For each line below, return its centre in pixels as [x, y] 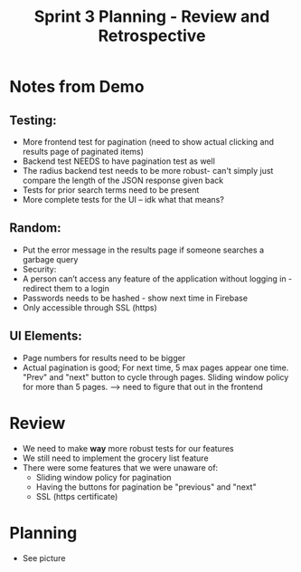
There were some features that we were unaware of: [120, 467]
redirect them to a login [66, 288]
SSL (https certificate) [77, 496]
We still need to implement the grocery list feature [116, 458]
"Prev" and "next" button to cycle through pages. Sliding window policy [155, 377]
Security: [39, 269]
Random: [35, 228]
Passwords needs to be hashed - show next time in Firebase [135, 298]
